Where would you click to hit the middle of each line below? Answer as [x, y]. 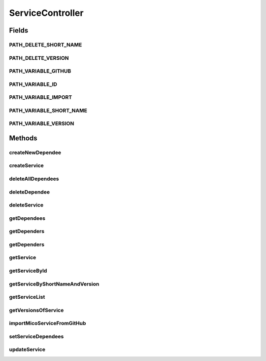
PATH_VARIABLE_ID [33, 84]
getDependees [27, 218]
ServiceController [46, 13]
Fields [19, 30]
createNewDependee [35, 152]
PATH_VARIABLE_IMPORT [41, 97]
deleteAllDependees [34, 179]
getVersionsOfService [36, 310]
